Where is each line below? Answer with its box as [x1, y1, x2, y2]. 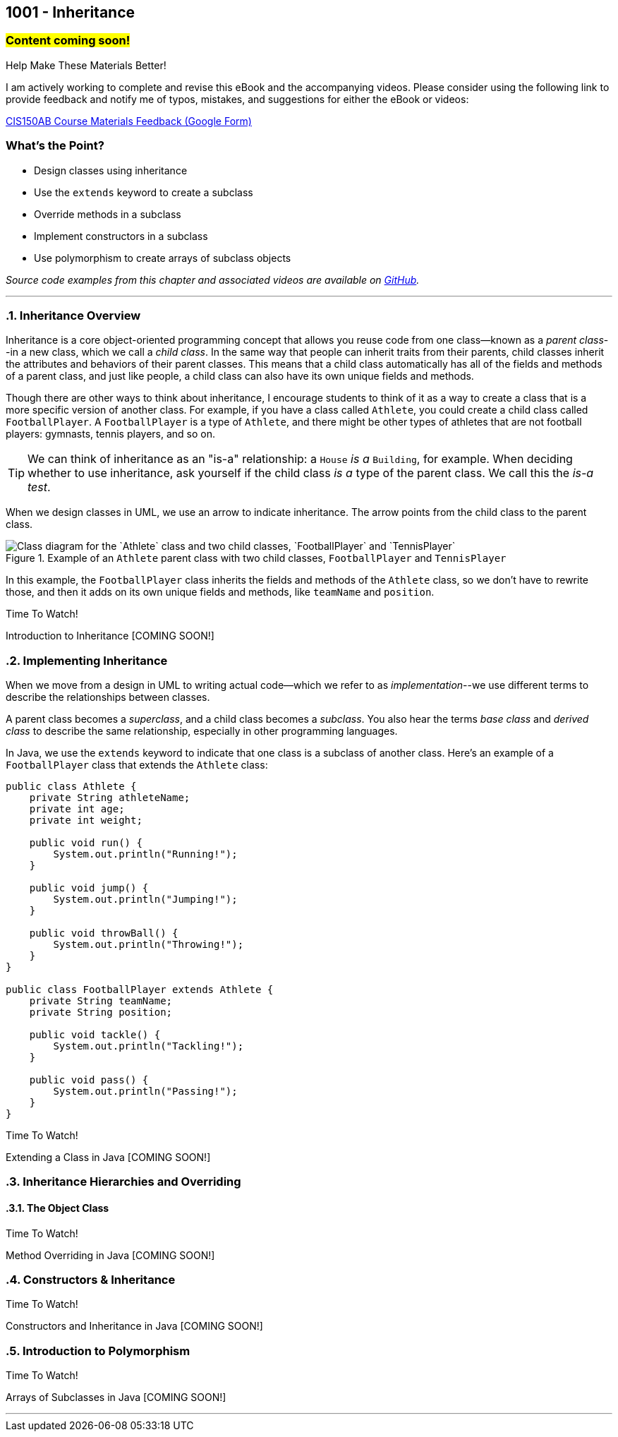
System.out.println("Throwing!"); [53, 939, 244, 951]
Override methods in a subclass [34, 208, 181, 220]
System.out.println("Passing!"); [53, 1086, 238, 1098]
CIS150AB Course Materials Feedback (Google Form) [6, 114, 252, 127]
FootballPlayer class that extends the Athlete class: [6, 759, 268, 771]
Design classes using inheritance [34, 164, 188, 176]
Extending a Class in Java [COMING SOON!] [6, 1151, 211, 1164]
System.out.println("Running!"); [53, 848, 238, 860]
